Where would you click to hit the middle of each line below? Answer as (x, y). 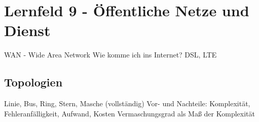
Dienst (27, 30)
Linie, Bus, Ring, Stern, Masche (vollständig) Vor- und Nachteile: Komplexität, (127, 103)
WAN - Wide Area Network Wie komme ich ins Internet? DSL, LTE (110, 55)
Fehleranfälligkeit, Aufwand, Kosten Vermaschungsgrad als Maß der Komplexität (129, 113)
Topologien (33, 82)
